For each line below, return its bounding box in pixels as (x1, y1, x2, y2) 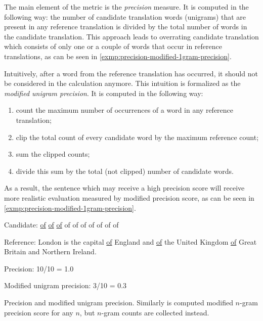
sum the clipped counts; (16, 149, 90, 159)
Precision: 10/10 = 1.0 (4, 263, 74, 273)
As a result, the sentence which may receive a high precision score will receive (4, 182, 245, 193)
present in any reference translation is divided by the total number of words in (4, 21, 247, 32)
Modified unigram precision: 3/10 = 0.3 (4, 280, 127, 291)
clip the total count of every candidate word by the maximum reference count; (16, 131, 259, 142)
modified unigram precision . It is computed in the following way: (4, 87, 203, 98)
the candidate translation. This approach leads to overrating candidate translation (4, 31, 259, 41)
